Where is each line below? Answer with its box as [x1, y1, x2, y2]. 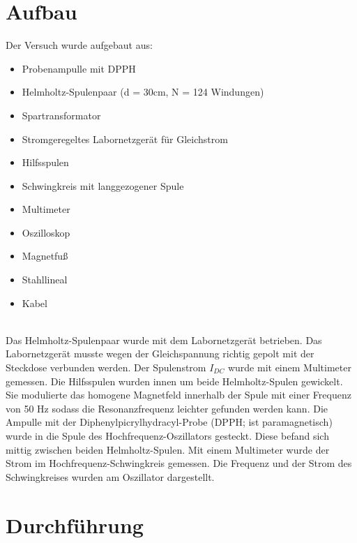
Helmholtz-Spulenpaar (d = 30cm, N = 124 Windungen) [22, 84, 264, 99]
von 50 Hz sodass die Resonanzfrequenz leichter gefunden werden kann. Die [6, 401, 328, 415]
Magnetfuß [22, 248, 68, 263]
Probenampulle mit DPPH [22, 61, 136, 75]
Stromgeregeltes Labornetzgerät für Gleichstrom [22, 131, 228, 146]
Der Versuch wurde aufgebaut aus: [6, 38, 153, 52]
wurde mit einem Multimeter [227, 360, 351, 375]
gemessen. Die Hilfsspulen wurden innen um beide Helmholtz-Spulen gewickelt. [6, 373, 343, 388]
